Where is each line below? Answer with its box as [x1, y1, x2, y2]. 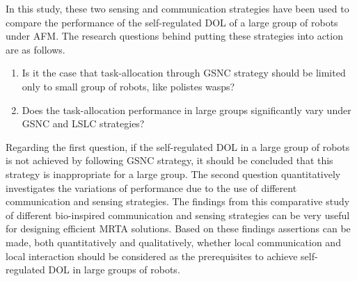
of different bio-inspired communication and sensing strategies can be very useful [6, 207, 350, 222]
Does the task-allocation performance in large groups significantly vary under [22, 102, 351, 117]
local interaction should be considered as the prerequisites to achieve [6, 248, 298, 263]
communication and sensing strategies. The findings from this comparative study [6, 194, 350, 209]
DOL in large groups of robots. [48, 262, 180, 277]
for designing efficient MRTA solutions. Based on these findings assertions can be [6, 221, 351, 236]
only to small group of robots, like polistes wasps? [22, 79, 235, 93]
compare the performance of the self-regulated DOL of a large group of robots [6, 15, 338, 29]
